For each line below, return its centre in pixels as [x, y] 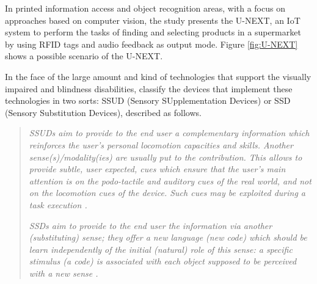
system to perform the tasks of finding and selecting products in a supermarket [153, 32]
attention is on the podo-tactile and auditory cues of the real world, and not [170, 180]
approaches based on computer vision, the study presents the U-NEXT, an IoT [153, 20]
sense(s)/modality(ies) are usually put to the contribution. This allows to [166, 157]
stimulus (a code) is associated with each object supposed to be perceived [163, 261]
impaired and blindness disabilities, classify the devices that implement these [149, 88]
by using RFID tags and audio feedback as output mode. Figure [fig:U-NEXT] [151, 44]
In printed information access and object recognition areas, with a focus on [145, 8]
